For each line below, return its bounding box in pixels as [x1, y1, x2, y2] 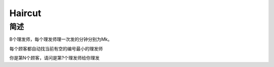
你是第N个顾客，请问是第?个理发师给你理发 [9, 55, 100, 61]
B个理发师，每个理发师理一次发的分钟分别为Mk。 [9, 36, 113, 42]
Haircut [9, 8, 42, 19]
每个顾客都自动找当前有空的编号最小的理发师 [9, 45, 103, 51]
